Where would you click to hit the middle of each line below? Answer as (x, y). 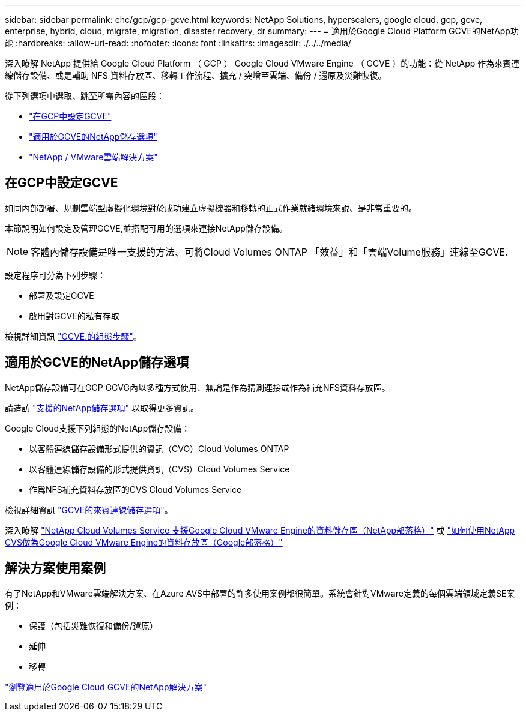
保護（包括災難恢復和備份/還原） (94, 625)
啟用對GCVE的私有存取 (74, 316)
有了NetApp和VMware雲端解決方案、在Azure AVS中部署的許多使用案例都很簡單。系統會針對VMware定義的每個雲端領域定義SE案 (260, 593)
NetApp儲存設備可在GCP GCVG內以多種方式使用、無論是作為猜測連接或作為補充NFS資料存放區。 (198, 387)
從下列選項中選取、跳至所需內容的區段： (85, 96)
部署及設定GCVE (62, 295)
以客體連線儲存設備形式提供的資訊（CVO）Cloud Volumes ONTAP (159, 448)
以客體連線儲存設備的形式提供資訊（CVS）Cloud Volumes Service (159, 469)
